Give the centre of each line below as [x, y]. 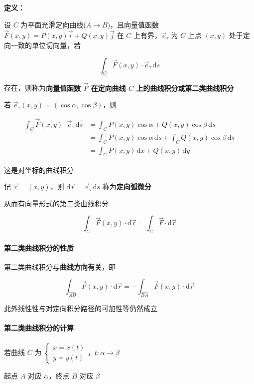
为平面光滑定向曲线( [53, 24]
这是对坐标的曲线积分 [39, 170]
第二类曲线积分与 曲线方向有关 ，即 [60, 266]
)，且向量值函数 [133, 24]
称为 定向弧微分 [127, 187]
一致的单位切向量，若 [46, 45]
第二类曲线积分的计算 [39, 328]
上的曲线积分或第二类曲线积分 [185, 88]
